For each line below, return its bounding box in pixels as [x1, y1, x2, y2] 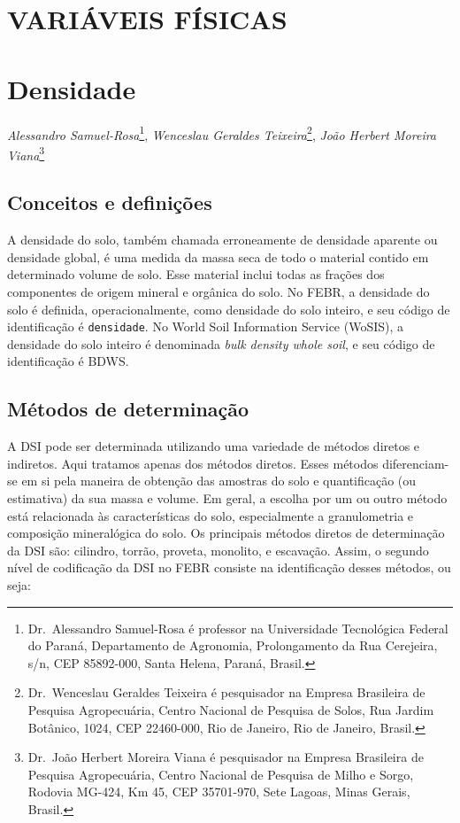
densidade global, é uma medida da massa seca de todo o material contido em [7, 247, 429, 266]
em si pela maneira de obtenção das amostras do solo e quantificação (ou [21, 471, 417, 490]
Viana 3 [7, 143, 45, 164]
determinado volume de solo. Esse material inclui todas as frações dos [7, 265, 385, 283]
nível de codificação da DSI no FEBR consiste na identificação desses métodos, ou [7, 558, 451, 577]
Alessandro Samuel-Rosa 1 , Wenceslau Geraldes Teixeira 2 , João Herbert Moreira [7, 122, 437, 144]
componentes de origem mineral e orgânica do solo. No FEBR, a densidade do [7, 282, 430, 300]
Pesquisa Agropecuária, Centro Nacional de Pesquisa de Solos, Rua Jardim [27, 700, 434, 718]
